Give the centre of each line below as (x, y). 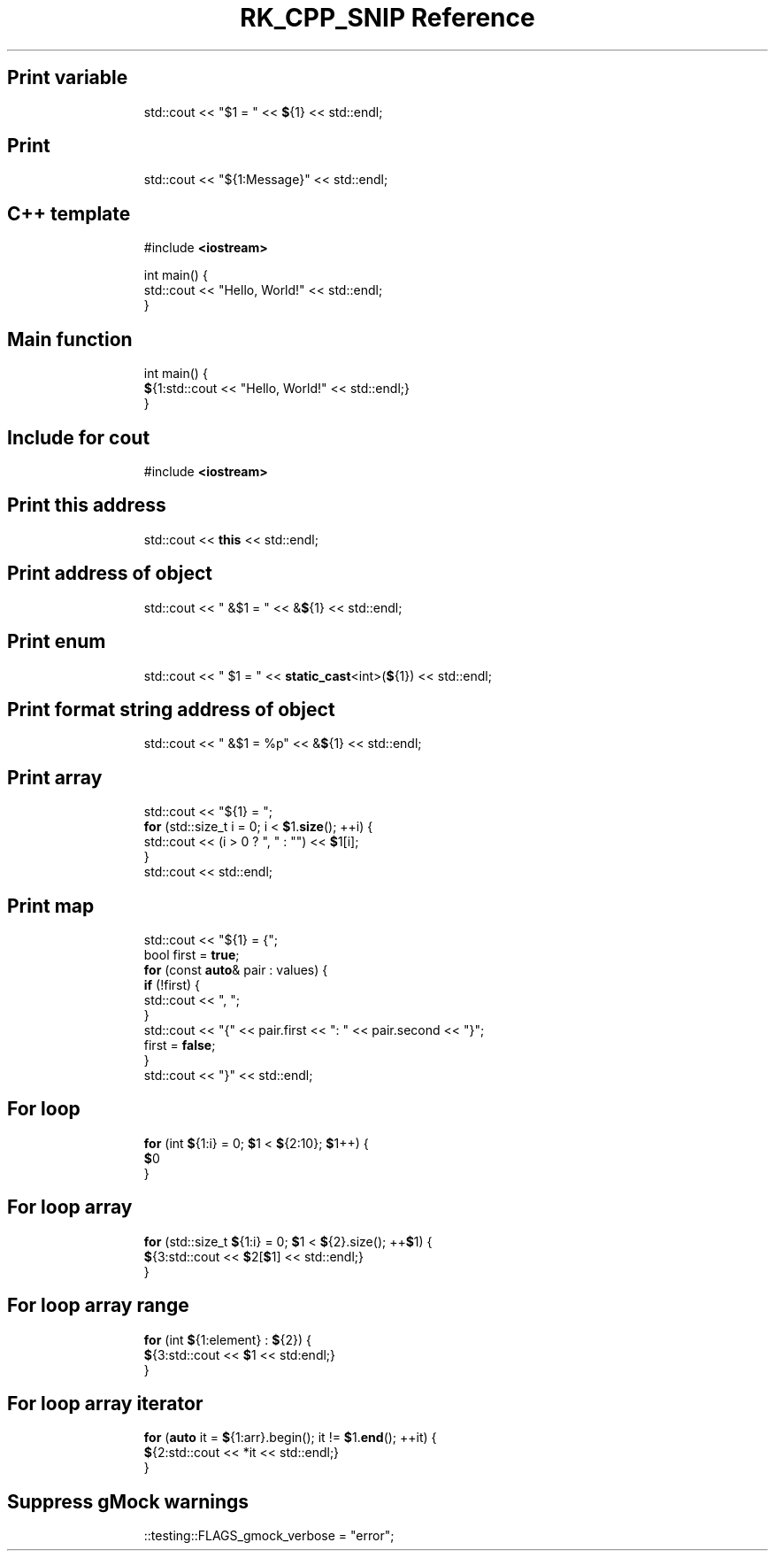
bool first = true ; (192, 955)
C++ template (69, 213)
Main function (70, 339)
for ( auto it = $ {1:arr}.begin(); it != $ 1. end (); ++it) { (290, 1438)
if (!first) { (172, 985)
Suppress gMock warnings (128, 1501)
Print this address (87, 505)
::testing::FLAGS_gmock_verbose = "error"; (269, 1536)
